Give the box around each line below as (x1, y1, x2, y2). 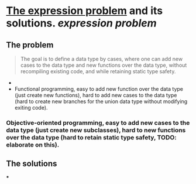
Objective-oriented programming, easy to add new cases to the (6, 118, 190, 127)
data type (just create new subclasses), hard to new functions (6, 126, 186, 134)
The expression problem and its (6, 4, 163, 18)
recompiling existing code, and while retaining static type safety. (20, 68, 176, 74)
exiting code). (14, 104, 48, 111)
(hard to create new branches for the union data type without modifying (14, 98, 188, 105)
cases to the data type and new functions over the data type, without (20, 62, 187, 69)
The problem (6, 40, 54, 50)
